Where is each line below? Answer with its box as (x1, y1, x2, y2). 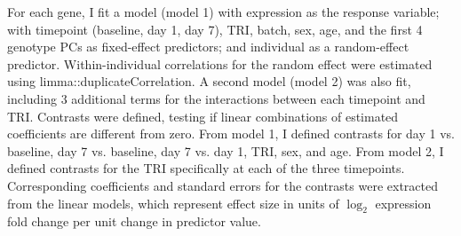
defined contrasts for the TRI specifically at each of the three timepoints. (7, 159, 405, 177)
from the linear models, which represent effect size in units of (7, 193, 339, 212)
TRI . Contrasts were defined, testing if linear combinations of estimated (7, 106, 399, 125)
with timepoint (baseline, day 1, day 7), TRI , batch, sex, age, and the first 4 (7, 20, 423, 38)
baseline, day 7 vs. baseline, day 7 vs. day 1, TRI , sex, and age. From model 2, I (7, 141, 444, 160)
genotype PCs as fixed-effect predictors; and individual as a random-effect (7, 37, 409, 56)
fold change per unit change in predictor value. (7, 212, 261, 231)
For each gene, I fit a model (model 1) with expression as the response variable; (7, 3, 440, 20)
